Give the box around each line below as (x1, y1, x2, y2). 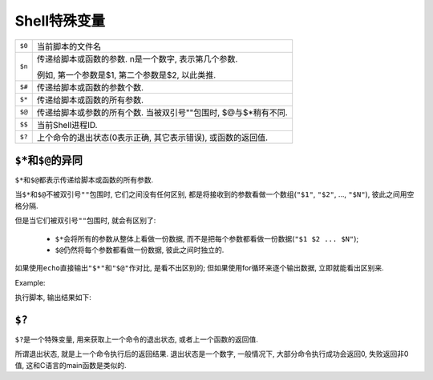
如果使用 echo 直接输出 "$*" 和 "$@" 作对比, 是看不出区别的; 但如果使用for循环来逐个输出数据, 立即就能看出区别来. (14, 263, 384, 273)
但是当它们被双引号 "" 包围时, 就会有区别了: (14, 216, 156, 226)
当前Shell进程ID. (36, 119, 98, 130)
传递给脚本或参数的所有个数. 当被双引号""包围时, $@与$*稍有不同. (36, 106, 288, 118)
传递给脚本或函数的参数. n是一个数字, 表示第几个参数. (36, 53, 238, 64)
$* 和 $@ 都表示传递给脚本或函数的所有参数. (14, 175, 154, 185)
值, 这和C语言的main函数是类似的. (14, 360, 127, 370)
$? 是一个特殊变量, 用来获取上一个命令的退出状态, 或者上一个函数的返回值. (14, 334, 258, 344)
